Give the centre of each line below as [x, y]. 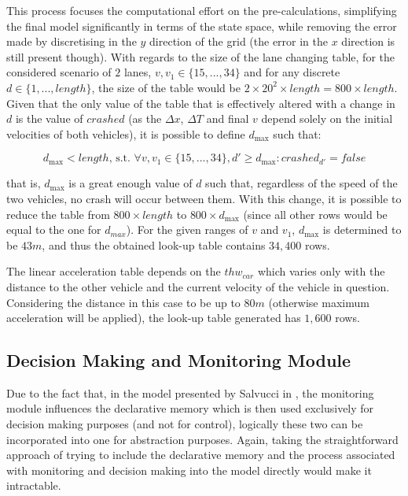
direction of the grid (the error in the [239, 41]
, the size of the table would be [166, 87]
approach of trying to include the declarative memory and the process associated [201, 455]
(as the [145, 118]
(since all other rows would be [315, 214]
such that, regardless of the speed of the [301, 183]
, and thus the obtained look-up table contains [154, 244]
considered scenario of [59, 72]
